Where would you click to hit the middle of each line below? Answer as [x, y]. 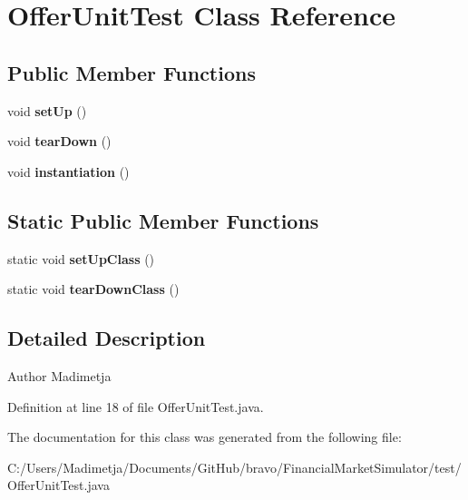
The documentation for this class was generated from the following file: [205, 437]
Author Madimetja [59, 375]
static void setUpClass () [81, 258]
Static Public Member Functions [163, 220]
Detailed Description [107, 338]
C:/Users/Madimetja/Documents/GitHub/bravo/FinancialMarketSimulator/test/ [234, 467]
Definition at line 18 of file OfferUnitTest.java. [136, 406]
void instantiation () [68, 171]
